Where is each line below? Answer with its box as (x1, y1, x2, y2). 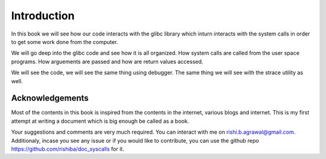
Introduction (11, 9, 75, 22)
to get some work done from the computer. (11, 38, 118, 45)
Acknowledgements (11, 93, 89, 104)
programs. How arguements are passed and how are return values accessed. (11, 58, 203, 65)
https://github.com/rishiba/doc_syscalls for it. (11, 145, 124, 152)
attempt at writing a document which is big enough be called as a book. (11, 117, 190, 125)
